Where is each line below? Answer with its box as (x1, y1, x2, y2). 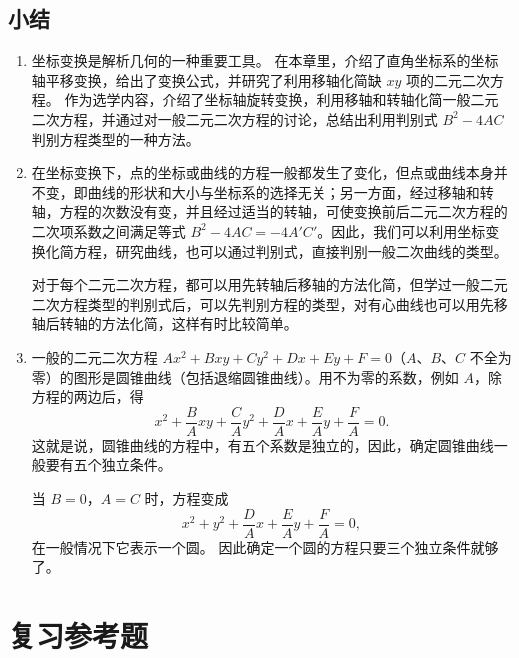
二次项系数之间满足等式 (31, 220, 186, 241)
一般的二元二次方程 (31, 346, 158, 367)
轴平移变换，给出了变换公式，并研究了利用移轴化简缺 (31, 69, 382, 90)
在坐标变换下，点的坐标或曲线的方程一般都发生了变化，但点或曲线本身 (31, 162, 494, 183)
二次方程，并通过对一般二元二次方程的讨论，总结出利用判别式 (31, 108, 438, 129)
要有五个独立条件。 (45, 454, 172, 475)
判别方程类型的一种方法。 (31, 128, 200, 149)
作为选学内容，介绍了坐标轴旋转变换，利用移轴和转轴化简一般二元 (64, 89, 499, 110)
